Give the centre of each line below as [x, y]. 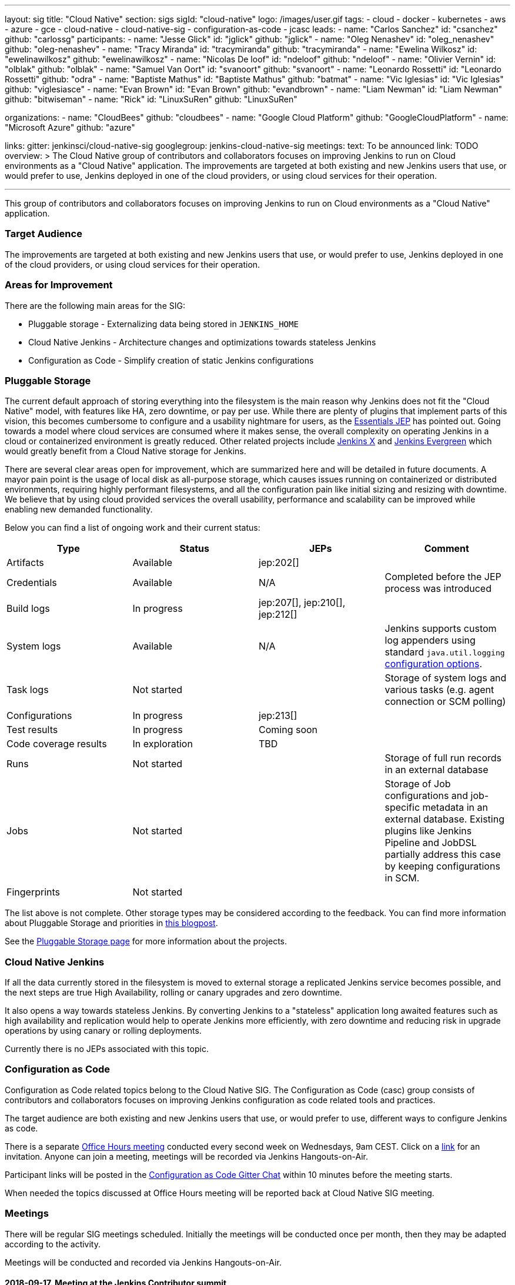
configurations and [427, 796]
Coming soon [288, 730]
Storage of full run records [443, 758]
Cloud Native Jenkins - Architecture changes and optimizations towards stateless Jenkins [202, 342]
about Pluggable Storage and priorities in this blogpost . [111, 923]
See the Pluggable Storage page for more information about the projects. [146, 941]
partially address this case [443, 855]
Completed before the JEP [443, 577]
